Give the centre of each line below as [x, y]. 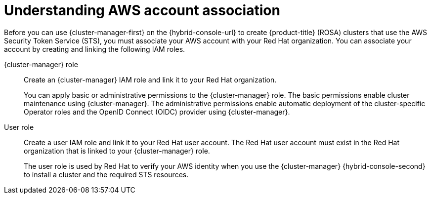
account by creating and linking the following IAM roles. [95, 49]
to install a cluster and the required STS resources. [106, 174]
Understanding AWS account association [142, 10]
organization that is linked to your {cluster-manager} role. [117, 151]
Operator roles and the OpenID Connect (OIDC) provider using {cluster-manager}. [157, 112]
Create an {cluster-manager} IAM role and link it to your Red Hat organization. [150, 79]
